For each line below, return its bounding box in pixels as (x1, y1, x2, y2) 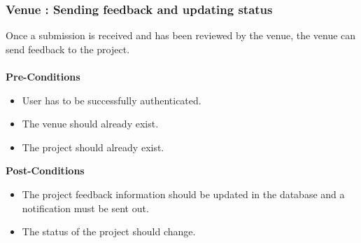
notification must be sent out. (22, 200, 149, 215)
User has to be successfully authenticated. (22, 92, 201, 107)
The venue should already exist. (22, 116, 159, 131)
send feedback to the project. (6, 41, 130, 56)
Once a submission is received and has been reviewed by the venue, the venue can (6, 28, 356, 43)
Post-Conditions (6, 163, 85, 178)
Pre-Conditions (6, 69, 80, 83)
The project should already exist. (22, 139, 164, 154)
